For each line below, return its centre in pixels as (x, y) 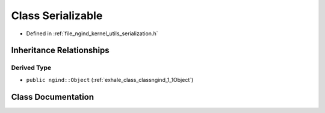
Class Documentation (53, 97)
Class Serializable (57, 16)
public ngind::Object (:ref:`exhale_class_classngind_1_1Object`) (110, 80)
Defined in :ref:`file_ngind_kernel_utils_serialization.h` (92, 33)
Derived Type (31, 68)
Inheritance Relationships (60, 51)
